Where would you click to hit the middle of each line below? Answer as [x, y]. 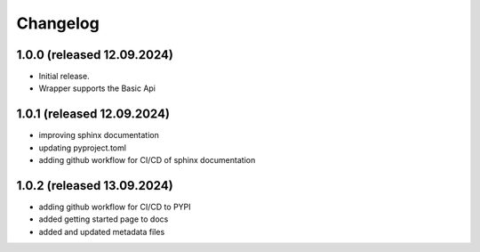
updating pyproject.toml [82, 148]
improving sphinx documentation [99, 135]
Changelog [58, 23]
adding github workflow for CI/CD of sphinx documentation [147, 160]
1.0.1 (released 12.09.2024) [93, 114]
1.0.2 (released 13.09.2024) [95, 186]
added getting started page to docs [104, 219]
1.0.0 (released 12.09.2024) [95, 55]
